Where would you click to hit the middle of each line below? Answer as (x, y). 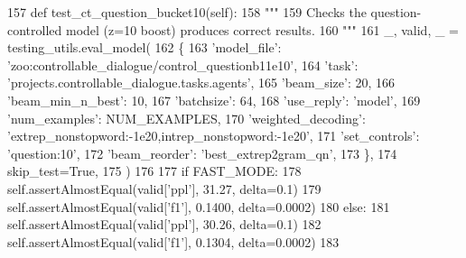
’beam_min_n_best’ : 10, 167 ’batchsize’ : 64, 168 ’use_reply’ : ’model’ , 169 (214, 100)
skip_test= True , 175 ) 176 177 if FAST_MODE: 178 (154, 171)
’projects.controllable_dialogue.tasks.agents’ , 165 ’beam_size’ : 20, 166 (201, 83)
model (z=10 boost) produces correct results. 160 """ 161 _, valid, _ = (262, 29)
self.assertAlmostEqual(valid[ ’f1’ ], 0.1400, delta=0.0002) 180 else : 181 (199, 206)
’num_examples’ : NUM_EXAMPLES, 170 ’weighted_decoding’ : (186, 118)
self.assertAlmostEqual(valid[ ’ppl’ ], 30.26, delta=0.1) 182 (164, 224)
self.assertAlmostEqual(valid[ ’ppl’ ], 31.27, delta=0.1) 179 (164, 188)
